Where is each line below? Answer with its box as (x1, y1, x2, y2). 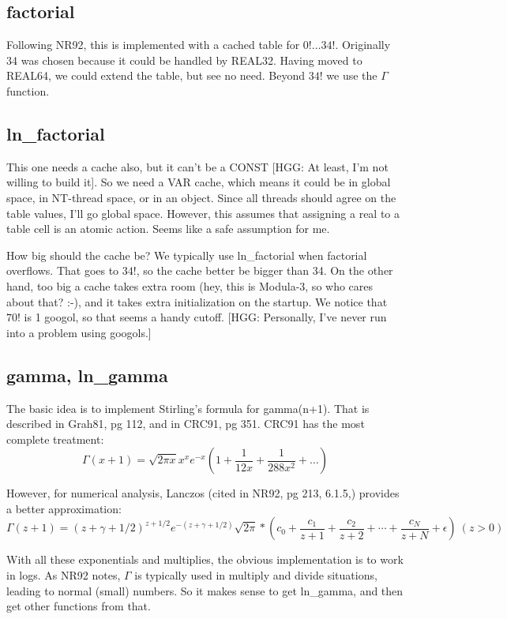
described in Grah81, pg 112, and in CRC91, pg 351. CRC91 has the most (6, 415, 365, 432)
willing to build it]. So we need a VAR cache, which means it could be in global (6, 174, 391, 190)
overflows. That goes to (6, 262, 119, 279)
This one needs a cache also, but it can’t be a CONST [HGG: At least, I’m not (6, 158, 389, 174)
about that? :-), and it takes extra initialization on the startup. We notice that (6, 293, 388, 309)
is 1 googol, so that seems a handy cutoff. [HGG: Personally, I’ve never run (24, 309, 387, 325)
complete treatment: (6, 430, 104, 447)
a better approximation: (6, 500, 122, 516)
